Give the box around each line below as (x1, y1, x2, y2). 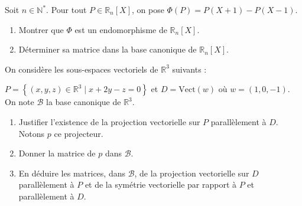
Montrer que (18, 23, 64, 35)
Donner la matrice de (18, 147, 96, 159)
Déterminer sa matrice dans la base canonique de (18, 43, 197, 55)
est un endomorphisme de (74, 23, 167, 35)
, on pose (132, 4, 164, 15)
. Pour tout (46, 4, 87, 15)
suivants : (172, 63, 207, 75)
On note (5, 96, 34, 108)
